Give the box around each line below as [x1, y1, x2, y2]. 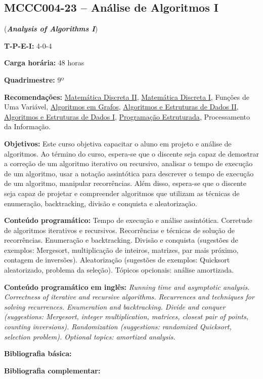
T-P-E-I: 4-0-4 [4, 40, 52, 51]
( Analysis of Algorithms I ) [4, 23, 98, 34]
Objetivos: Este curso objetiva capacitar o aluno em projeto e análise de [4, 138, 232, 148]
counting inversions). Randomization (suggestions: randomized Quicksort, [4, 321, 232, 332]
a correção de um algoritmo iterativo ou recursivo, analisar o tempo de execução [4, 158, 253, 169]
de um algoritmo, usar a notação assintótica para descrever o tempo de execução [4, 168, 254, 178]
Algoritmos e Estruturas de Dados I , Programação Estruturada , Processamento [4, 111, 250, 122]
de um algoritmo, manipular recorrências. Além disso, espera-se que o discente [4, 178, 246, 188]
